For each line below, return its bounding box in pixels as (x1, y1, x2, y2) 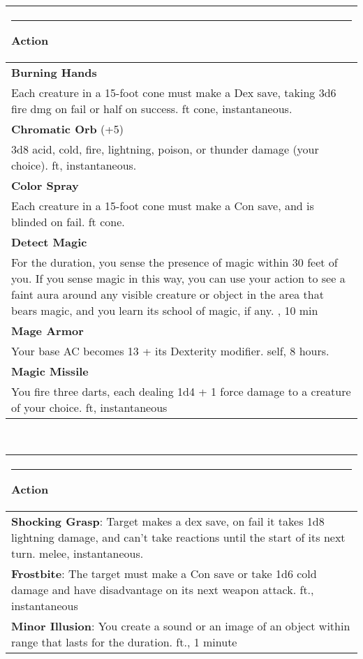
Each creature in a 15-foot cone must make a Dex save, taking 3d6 (11, 84, 336, 101)
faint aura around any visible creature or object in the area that (11, 286, 324, 302)
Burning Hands (11, 64, 97, 80)
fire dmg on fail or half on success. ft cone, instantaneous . (11, 100, 292, 117)
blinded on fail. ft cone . (11, 213, 125, 230)
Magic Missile (11, 362, 89, 379)
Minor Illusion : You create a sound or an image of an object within (11, 618, 350, 635)
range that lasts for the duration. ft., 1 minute (11, 634, 237, 651)
